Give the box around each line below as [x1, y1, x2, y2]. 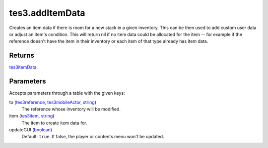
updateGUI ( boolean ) [9, 127, 52, 133]
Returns [9, 51, 35, 60]
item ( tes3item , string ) [9, 113, 55, 119]
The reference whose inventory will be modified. [21, 106, 121, 112]
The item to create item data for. [21, 120, 87, 126]
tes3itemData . [9, 64, 38, 70]
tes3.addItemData [9, 7, 85, 18]
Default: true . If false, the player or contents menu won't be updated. [21, 134, 164, 140]
